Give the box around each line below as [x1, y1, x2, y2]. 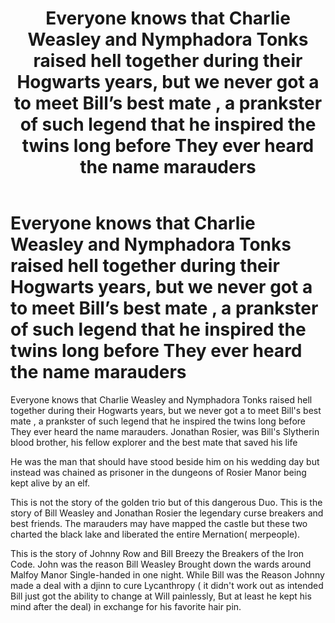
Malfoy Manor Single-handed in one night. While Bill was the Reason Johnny [10, 568, 325, 581]
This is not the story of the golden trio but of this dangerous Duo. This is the [10, 496, 323, 508]
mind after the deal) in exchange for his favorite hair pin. [10, 600, 242, 612]
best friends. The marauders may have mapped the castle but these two [10, 517, 308, 529]
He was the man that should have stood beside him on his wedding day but [10, 455, 320, 467]
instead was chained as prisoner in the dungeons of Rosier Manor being [10, 466, 307, 478]
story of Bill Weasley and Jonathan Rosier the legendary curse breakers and [10, 507, 324, 519]
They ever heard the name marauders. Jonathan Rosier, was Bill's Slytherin [10, 425, 320, 437]
